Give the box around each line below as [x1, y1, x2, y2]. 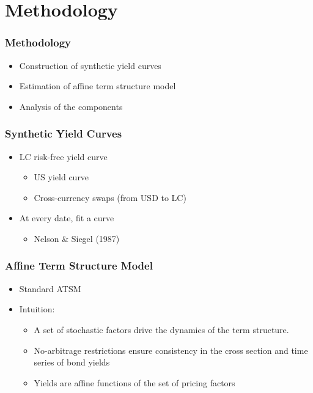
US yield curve [34, 171, 89, 183]
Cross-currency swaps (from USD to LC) [34, 191, 186, 204]
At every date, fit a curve [19, 211, 114, 224]
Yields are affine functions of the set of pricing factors [34, 376, 235, 389]
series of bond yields [34, 356, 110, 369]
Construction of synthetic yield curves [19, 59, 161, 72]
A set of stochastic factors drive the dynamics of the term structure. [34, 323, 289, 336]
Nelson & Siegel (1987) [34, 232, 120, 244]
